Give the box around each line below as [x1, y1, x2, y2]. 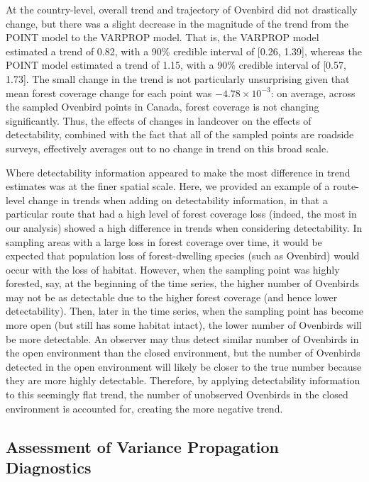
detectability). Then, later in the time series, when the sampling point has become [6, 303, 363, 318]
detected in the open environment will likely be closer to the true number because [6, 359, 362, 374]
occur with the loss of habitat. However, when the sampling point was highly [6, 262, 340, 276]
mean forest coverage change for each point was [6, 85, 212, 100]
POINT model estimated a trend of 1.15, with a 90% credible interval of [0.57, [6, 57, 346, 72]
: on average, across [270, 85, 356, 100]
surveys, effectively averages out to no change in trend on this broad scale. [6, 140, 329, 155]
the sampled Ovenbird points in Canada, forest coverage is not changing [6, 99, 319, 114]
